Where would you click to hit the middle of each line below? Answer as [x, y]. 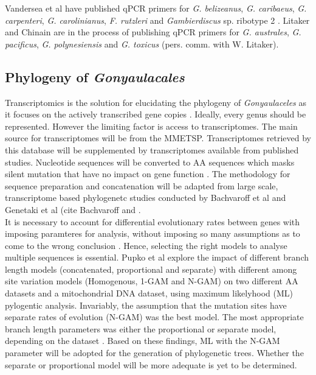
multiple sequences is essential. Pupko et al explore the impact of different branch [157, 257]
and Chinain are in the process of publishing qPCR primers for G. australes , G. [153, 32]
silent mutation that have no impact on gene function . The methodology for [148, 174]
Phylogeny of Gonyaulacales [95, 76]
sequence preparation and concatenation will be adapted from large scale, [142, 185]
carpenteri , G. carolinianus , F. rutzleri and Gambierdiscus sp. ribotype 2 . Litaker [157, 20]
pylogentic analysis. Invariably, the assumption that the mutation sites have [146, 305]
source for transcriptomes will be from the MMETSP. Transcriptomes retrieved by [158, 138]
